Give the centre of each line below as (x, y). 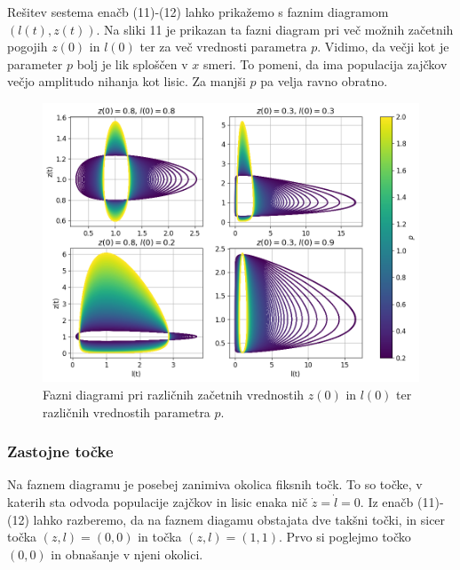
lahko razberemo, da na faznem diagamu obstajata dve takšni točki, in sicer (239, 519)
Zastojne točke (60, 451)
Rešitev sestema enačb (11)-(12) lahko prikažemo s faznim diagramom (198, 12)
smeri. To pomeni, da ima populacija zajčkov (325, 63)
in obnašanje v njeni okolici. (127, 554)
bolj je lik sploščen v (132, 63)
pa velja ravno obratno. (324, 81)
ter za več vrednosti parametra (223, 47)
